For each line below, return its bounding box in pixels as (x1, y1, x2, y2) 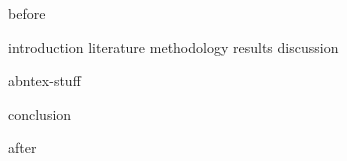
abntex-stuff (8, 70, 81, 91)
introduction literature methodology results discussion (8, 36, 339, 57)
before (8, 3, 46, 23)
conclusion (8, 103, 72, 124)
